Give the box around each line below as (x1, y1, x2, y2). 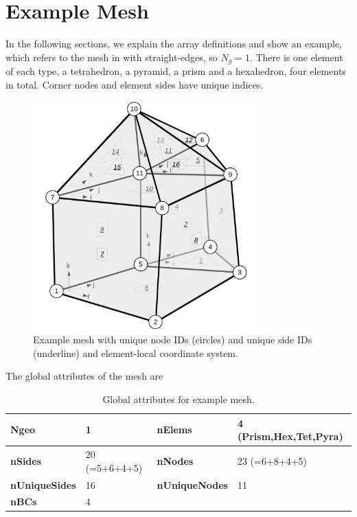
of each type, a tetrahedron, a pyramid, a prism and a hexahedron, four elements (5, 64, 346, 78)
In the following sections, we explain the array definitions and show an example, (5, 36, 342, 51)
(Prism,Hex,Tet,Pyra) (237, 429, 343, 444)
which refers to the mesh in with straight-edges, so (5, 49, 218, 64)
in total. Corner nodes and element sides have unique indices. (5, 77, 264, 91)
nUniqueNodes (157, 477, 228, 492)
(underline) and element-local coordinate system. (33, 345, 238, 360)
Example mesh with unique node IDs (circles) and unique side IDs (33, 332, 312, 347)
